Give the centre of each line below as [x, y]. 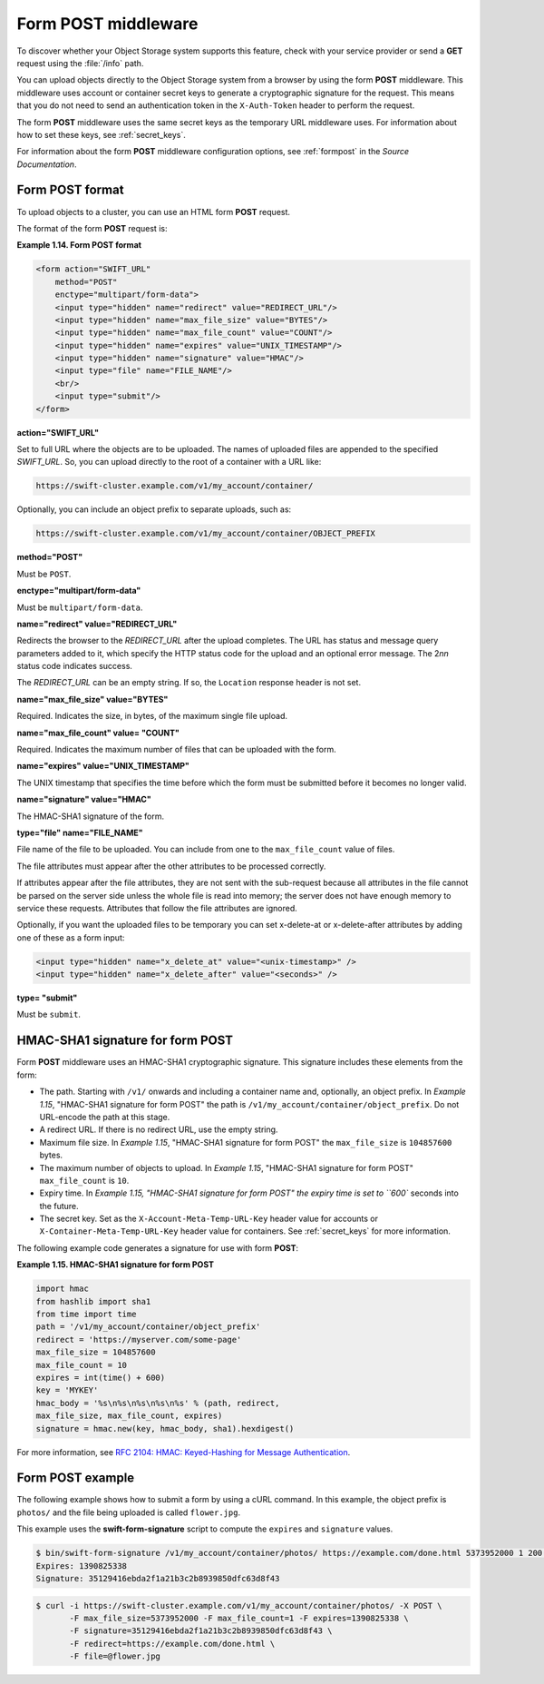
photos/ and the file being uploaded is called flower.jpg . [128, 1512]
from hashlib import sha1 [93, 1301]
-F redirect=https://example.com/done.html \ [172, 1644]
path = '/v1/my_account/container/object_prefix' [148, 1327]
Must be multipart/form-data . [80, 607]
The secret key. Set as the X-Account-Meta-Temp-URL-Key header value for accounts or [209, 1219]
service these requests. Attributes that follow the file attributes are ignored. [157, 908]
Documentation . [47, 164]
